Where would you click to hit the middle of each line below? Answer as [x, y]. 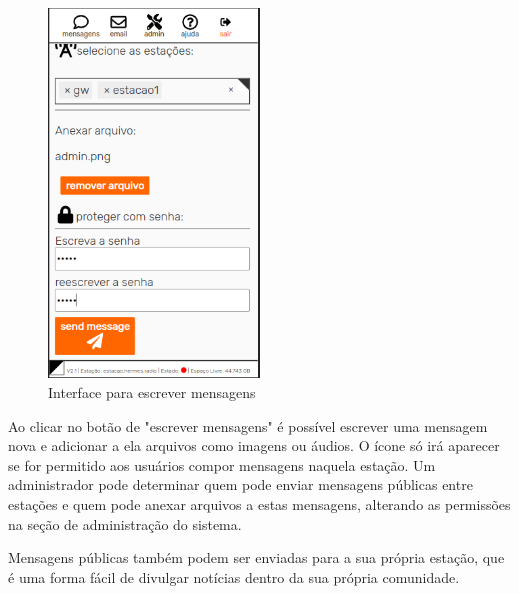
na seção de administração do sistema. [125, 523]
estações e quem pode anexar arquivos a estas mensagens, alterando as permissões [259, 504]
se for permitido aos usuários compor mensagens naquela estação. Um [222, 464]
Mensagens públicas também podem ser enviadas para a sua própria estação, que [256, 557]
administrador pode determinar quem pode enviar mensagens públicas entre [240, 484]
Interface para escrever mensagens [152, 392]
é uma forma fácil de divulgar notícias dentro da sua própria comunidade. [234, 576]
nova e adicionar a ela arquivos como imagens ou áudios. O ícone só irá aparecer [254, 445]
